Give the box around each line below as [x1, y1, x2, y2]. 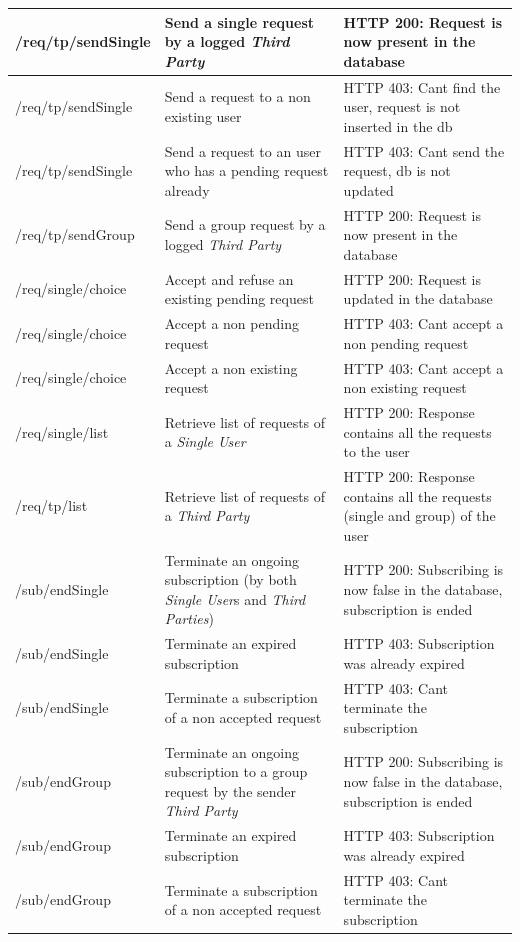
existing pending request [164, 288, 314, 309]
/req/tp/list [15, 495, 88, 516]
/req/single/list [15, 421, 109, 442]
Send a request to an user [164, 140, 321, 161]
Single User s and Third [164, 588, 306, 609]
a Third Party [164, 505, 250, 526]
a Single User [164, 431, 246, 452]
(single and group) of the [343, 505, 496, 526]
